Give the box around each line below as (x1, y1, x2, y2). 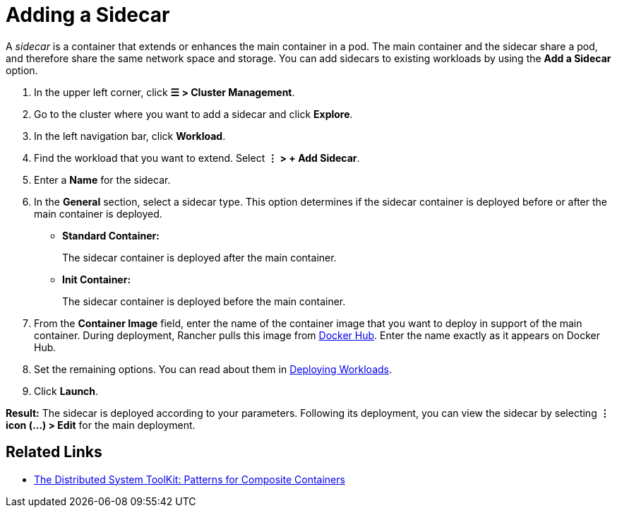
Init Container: (62, 273, 131, 285)
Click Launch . (34, 384, 99, 397)
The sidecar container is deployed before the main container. (62, 295, 346, 307)
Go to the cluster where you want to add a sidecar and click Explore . (34, 107, 353, 120)
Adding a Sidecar (6, 3, 170, 27)
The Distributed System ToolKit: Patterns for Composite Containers (34, 473, 345, 485)
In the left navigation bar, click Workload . (34, 129, 226, 142)
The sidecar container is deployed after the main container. (62, 251, 337, 264)
